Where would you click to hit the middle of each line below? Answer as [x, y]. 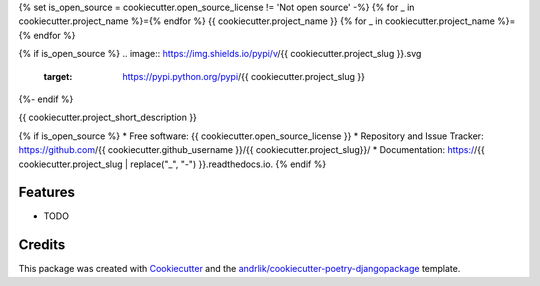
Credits [42, 245]
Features [46, 192]
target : [58, 76]
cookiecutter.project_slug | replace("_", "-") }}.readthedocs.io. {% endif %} [172, 164]
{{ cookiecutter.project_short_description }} [107, 117]
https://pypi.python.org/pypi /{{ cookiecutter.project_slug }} [243, 76]
